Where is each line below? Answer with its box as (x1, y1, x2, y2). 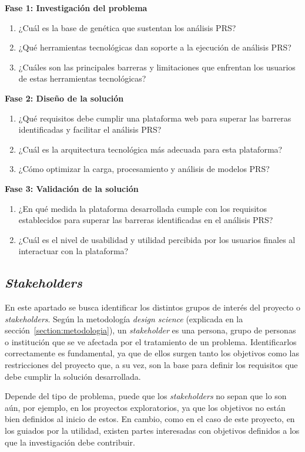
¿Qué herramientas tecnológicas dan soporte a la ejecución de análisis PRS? (18, 41, 291, 53)
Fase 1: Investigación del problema (5, 2, 148, 14)
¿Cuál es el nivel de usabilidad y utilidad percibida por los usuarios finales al (18, 233, 296, 245)
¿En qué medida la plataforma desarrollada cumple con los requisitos (18, 202, 267, 214)
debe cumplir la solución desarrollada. (5, 370, 141, 382)
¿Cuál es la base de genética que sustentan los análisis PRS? (18, 21, 236, 33)
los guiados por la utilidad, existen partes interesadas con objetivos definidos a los (5, 424, 300, 437)
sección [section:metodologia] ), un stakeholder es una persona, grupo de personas (5, 324, 296, 336)
